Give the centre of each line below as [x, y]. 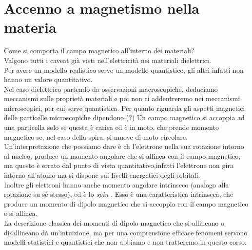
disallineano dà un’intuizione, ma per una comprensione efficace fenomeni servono [126, 232]
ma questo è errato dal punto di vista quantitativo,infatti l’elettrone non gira [119, 165]
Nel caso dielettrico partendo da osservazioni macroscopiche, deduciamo [111, 89]
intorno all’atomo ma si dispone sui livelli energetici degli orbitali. [102, 175]
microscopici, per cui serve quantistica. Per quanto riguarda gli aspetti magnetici [125, 108]
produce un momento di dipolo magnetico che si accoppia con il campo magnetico [126, 203]
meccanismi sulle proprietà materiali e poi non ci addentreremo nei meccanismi [122, 98]
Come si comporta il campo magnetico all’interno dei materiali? [99, 51]
